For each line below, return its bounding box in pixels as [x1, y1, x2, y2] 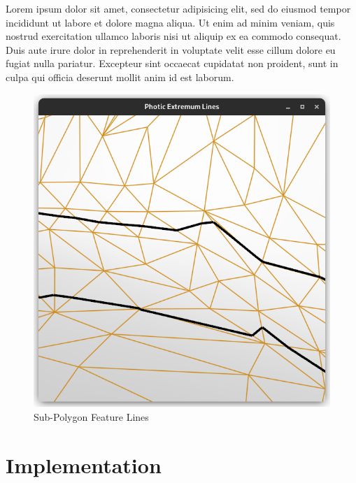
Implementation [6, 450, 162, 479]
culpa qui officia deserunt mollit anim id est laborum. [6, 69, 234, 84]
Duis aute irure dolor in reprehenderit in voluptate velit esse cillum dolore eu [6, 42, 336, 57]
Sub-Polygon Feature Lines [34, 410, 149, 424]
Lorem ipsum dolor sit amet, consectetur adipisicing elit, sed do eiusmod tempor [6, 1, 351, 15]
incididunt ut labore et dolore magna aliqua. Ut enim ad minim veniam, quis [6, 15, 335, 29]
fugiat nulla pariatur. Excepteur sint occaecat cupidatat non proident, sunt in [6, 56, 339, 71]
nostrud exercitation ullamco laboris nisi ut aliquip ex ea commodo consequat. [6, 29, 341, 43]
